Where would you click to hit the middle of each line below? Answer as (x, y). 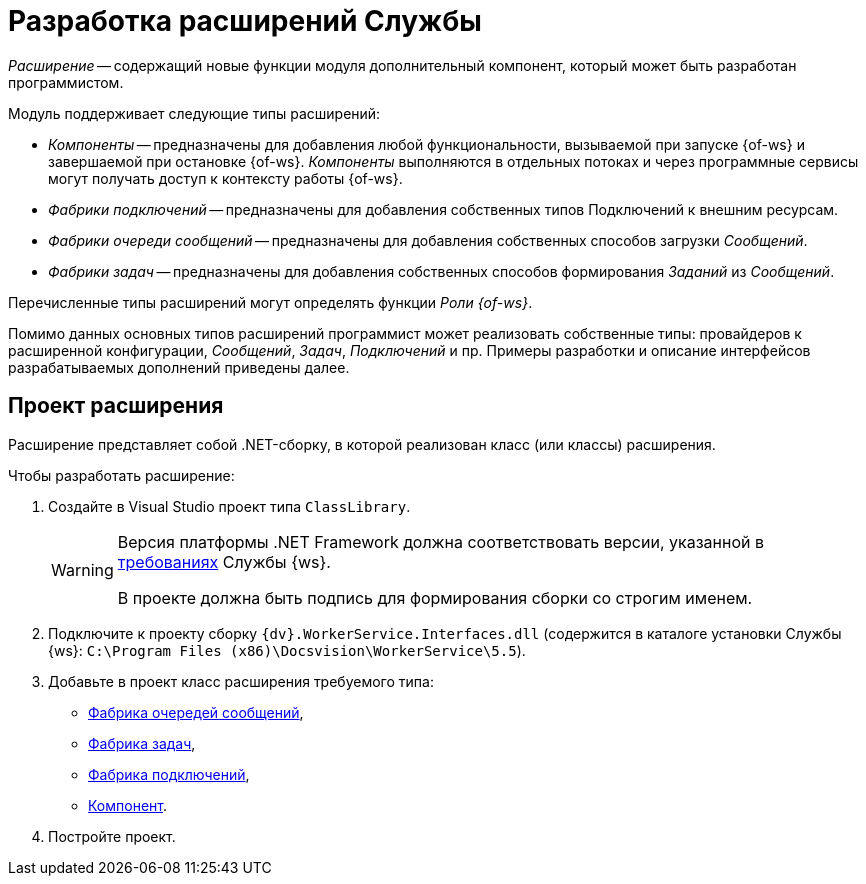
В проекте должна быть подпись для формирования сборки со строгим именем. (435, 597)
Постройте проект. (112, 836)
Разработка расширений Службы (245, 21)
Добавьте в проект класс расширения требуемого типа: (241, 681)
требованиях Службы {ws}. (224, 561)
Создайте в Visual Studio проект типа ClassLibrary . (229, 506)
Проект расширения (116, 406)
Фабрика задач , (142, 743)
